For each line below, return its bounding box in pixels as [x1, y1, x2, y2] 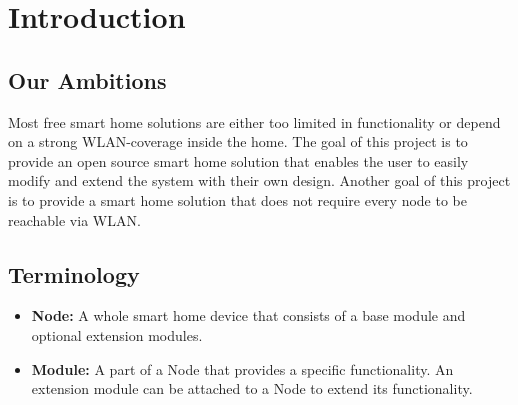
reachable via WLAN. [8, 209, 141, 230]
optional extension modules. [31, 324, 203, 345]
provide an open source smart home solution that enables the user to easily [8, 150, 469, 171]
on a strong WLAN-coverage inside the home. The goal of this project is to [8, 131, 468, 152]
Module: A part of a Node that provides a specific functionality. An [31, 358, 454, 379]
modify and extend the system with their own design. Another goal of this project [8, 170, 511, 191]
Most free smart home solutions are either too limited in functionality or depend [8, 111, 501, 132]
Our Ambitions [8, 64, 167, 95]
